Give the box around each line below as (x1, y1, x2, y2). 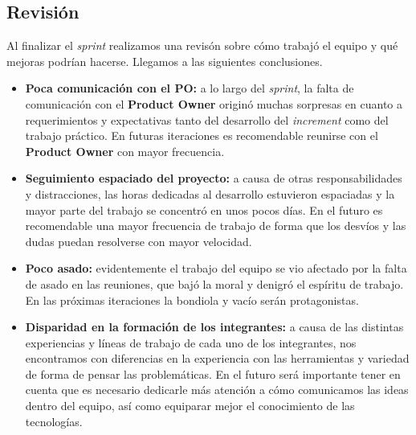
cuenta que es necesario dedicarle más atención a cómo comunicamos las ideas (25, 381, 409, 398)
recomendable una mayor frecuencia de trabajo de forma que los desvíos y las (25, 217, 406, 234)
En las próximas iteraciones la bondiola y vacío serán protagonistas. (25, 291, 359, 308)
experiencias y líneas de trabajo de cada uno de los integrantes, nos (25, 334, 357, 351)
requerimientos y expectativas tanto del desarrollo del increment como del (25, 111, 389, 128)
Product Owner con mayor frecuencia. (25, 142, 225, 159)
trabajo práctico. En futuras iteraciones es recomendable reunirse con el (25, 127, 378, 144)
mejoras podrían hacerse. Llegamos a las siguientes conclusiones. (6, 52, 323, 69)
